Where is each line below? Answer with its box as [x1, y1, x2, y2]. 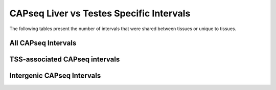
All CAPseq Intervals [9, 39, 77, 48]
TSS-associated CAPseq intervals [9, 55, 120, 64]
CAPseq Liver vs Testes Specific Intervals [9, 8, 191, 19]
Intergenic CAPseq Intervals [9, 72, 101, 80]
